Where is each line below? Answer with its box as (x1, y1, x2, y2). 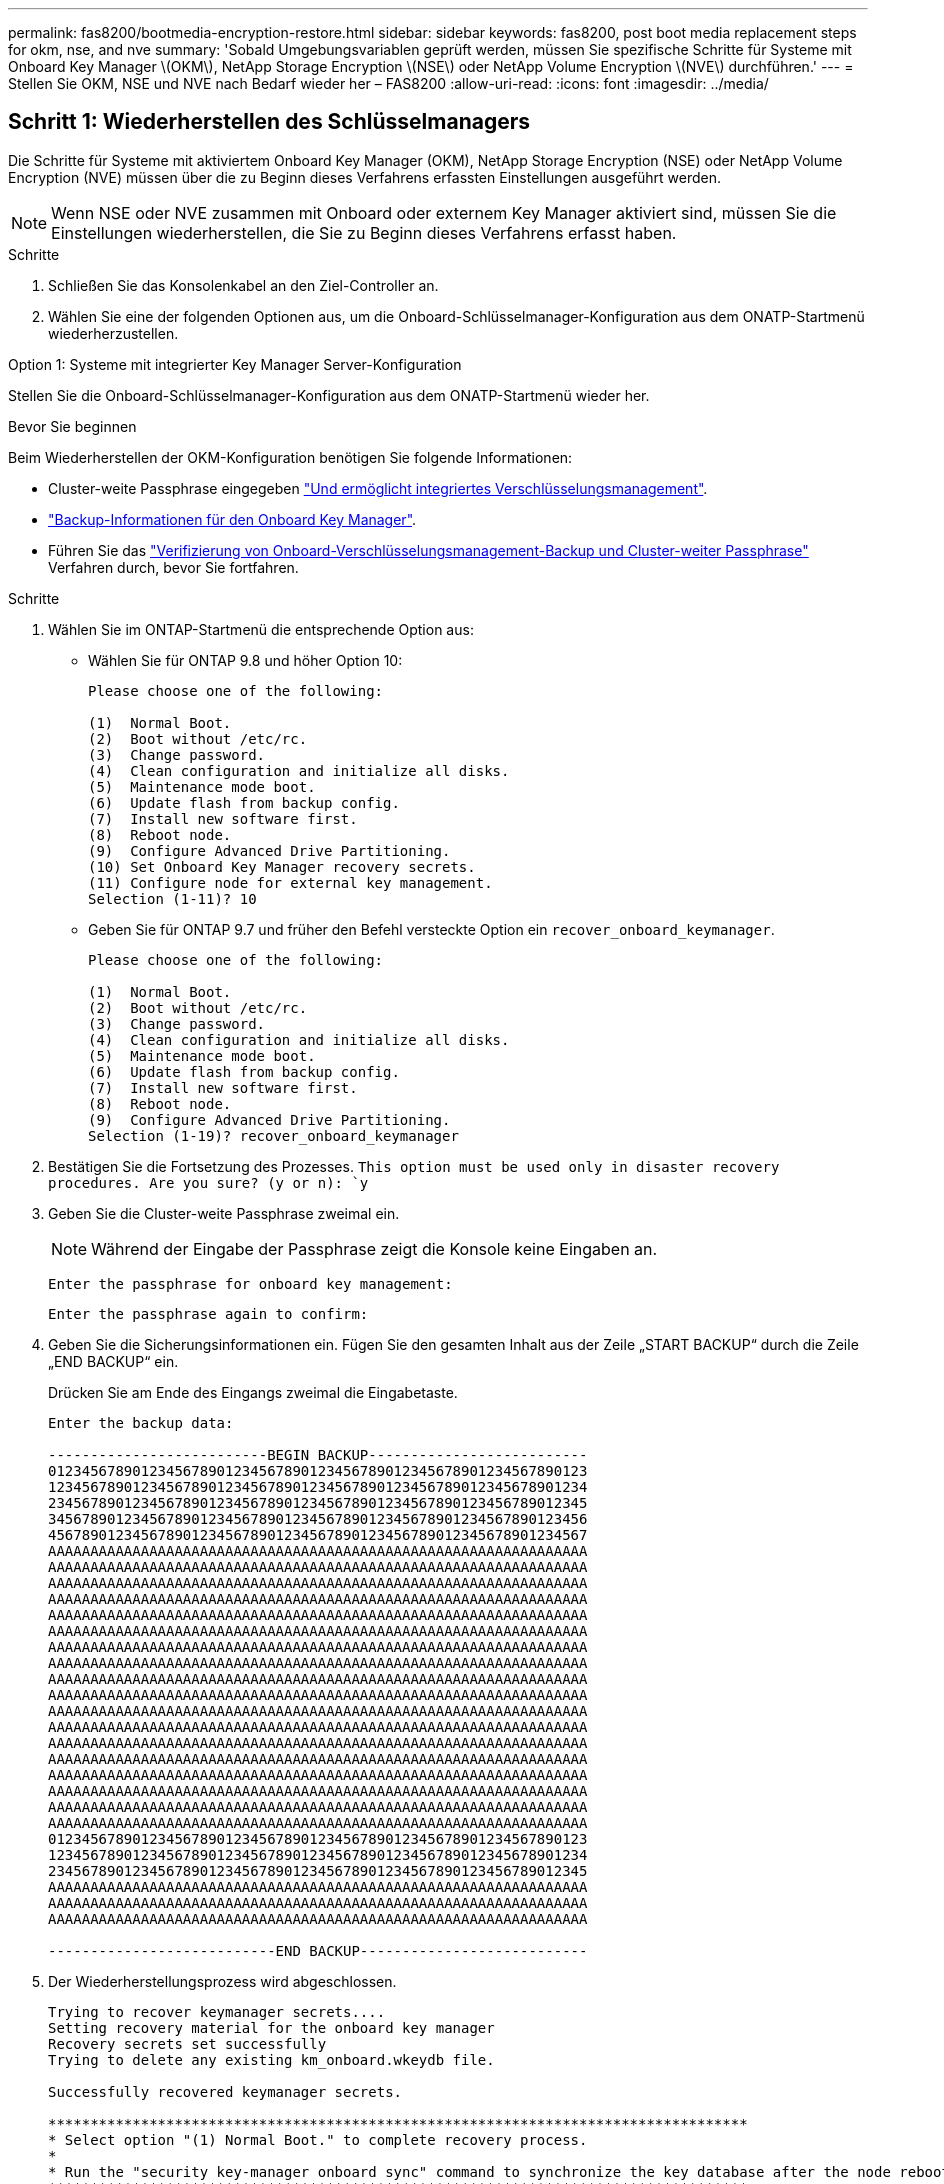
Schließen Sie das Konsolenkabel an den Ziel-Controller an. (48, 276, 439, 294)
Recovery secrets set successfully (48, 2035, 327, 2052)
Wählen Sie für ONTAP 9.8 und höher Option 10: (88, 651, 403, 669)
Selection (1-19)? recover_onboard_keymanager (88, 1127, 459, 1144)
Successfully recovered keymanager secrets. (48, 2083, 403, 2100)
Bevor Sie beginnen (8, 417, 137, 435)
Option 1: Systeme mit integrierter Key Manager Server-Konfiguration (8, 355, 462, 373)
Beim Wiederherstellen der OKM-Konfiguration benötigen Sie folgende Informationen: (8, 448, 573, 466)
